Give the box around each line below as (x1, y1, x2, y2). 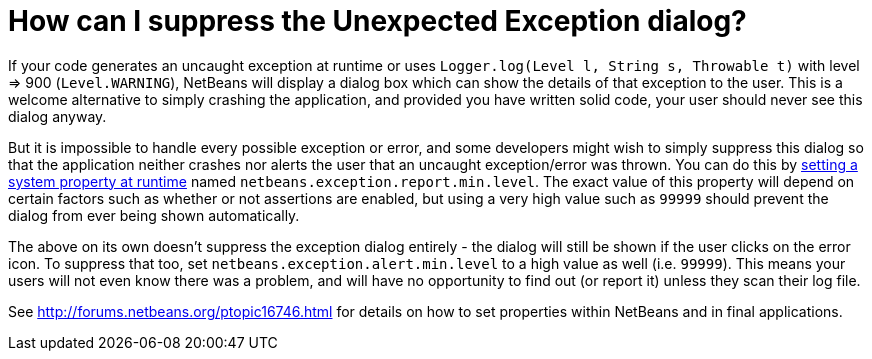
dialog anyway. (8, 107, 107, 125)
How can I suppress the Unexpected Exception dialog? (8, 4, 747, 38)
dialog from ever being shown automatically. (8, 206, 300, 224)
